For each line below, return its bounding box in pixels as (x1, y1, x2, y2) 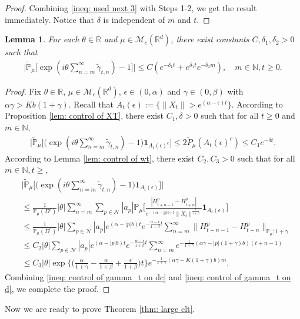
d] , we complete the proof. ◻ (5, 282, 110, 294)
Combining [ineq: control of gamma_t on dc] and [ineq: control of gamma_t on (5, 271, 291, 283)
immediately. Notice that (5, 13, 95, 25)
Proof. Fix (5, 85, 41, 97)
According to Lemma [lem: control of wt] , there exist (5, 152, 195, 164)
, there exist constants (171, 33, 249, 45)
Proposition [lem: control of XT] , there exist (5, 109, 164, 122)
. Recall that (68, 98, 114, 110)
